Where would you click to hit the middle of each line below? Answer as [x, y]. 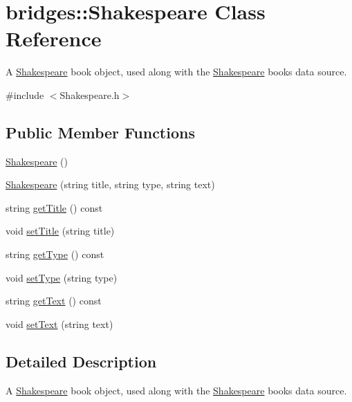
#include [25, 94]
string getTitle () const [54, 207]
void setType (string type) [62, 277]
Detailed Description [81, 361]
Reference [54, 38]
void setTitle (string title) [60, 231]
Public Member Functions [100, 132]
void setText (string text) [59, 323]
